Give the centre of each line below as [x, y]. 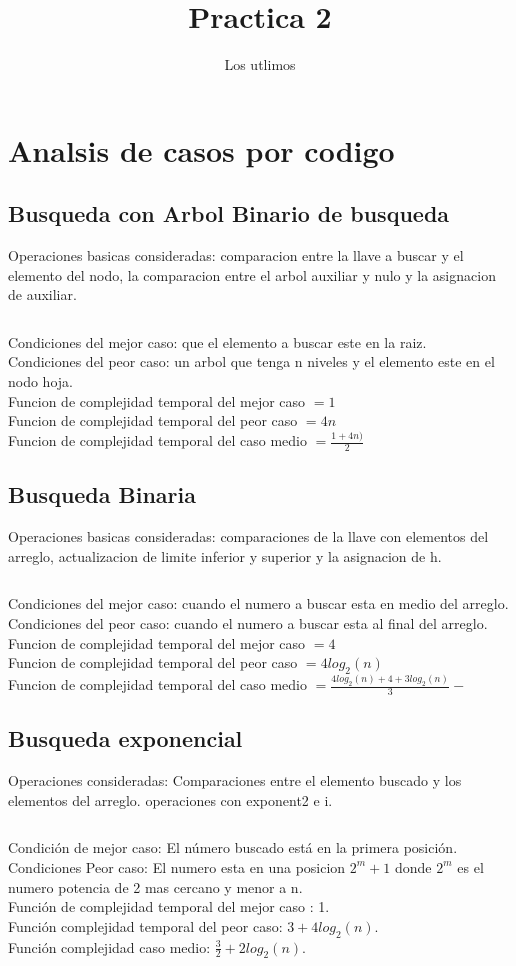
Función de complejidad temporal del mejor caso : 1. [169, 906]
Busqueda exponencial [125, 738]
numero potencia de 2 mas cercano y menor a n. [155, 886]
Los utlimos [260, 64]
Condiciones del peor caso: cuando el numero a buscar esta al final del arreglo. [248, 622]
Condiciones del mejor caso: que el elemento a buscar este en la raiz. [217, 341]
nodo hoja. [40, 381]
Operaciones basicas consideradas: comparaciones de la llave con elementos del [248, 536]
